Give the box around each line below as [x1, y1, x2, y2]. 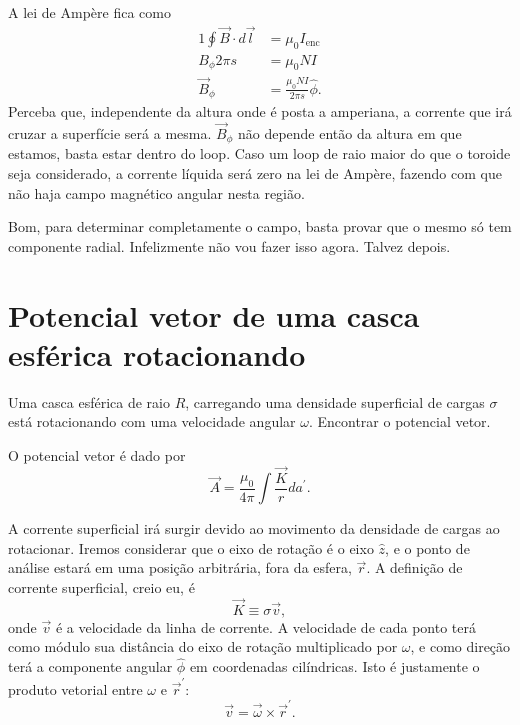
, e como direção [410, 636, 511, 657]
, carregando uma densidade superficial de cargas [185, 391, 485, 412]
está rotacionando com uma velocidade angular [8, 411, 296, 432]
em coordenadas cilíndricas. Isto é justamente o [189, 656, 480, 677]
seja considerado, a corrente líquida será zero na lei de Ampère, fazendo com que [8, 163, 502, 184]
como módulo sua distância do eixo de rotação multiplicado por [8, 636, 398, 657]
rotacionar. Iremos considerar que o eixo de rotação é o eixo [8, 537, 374, 558]
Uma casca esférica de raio [8, 391, 170, 412]
